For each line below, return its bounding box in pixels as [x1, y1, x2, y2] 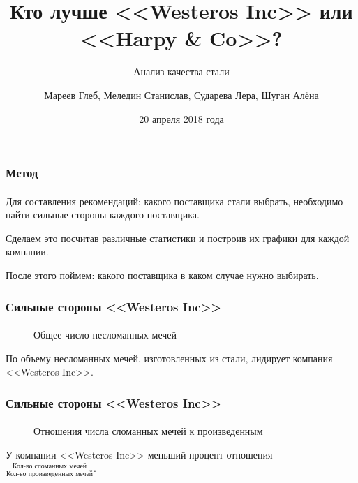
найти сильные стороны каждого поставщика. [6, 207, 200, 222]
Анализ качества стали [133, 64, 230, 79]
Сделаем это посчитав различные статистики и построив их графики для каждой [6, 230, 350, 245]
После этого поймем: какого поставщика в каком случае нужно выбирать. [6, 267, 319, 282]
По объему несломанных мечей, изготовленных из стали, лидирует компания [6, 350, 333, 365]
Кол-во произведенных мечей [6, 470, 93, 477]
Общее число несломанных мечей [33, 327, 177, 342]
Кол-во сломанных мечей [12, 462, 87, 470]
